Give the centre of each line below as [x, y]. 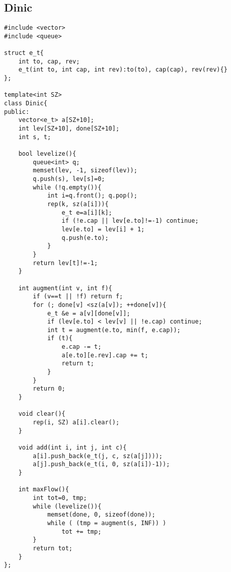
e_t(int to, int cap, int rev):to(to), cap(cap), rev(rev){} [123, 70]
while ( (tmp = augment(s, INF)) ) [107, 523]
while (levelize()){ [67, 506]
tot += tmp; [82, 531]
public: [17, 112]
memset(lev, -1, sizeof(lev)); [85, 171]
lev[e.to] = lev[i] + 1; [103, 229]
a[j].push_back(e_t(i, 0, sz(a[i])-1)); [101, 464]
